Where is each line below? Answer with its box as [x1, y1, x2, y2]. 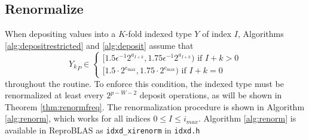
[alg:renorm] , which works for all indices [5, 112, 151, 125]
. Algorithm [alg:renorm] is [198, 112, 296, 125]
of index [202, 27, 232, 40]
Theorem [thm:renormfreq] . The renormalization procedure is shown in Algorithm [5, 100, 305, 113]
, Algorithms [238, 27, 284, 40]
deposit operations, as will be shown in [139, 89, 282, 101]
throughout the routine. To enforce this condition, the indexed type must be [5, 77, 284, 89]
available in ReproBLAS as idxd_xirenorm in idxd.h [5, 123, 200, 136]
